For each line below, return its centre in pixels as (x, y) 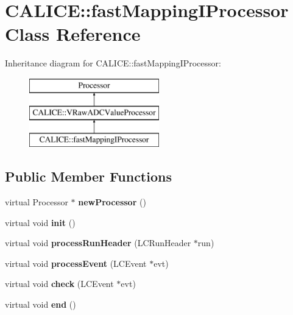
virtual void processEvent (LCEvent (76, 263)
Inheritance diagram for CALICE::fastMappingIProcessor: (113, 63)
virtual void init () (40, 222)
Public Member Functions (88, 176)
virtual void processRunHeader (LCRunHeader (98, 243)
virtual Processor (37, 202)
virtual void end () (41, 304)
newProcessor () (112, 202)
